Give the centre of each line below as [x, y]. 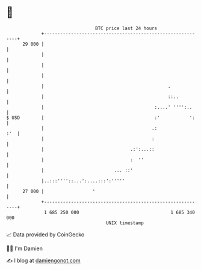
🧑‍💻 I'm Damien [25, 248]
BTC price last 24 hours [126, 28]
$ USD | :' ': [101, 118]
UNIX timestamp [125, 223]
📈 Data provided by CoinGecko [45, 235]
